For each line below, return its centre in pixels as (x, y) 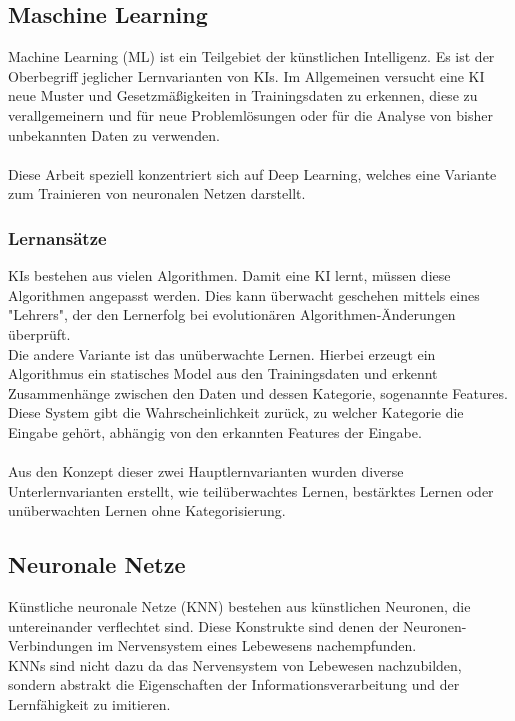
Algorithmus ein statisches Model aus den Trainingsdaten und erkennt (223, 373)
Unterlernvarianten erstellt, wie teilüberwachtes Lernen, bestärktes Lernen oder (251, 490)
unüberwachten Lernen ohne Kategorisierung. (147, 510)
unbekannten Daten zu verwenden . (114, 134)
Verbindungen (50, 645)
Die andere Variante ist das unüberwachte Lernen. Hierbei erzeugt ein (222, 353)
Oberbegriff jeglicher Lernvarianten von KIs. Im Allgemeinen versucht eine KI (246, 75)
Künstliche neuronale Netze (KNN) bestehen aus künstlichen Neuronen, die (239, 606)
